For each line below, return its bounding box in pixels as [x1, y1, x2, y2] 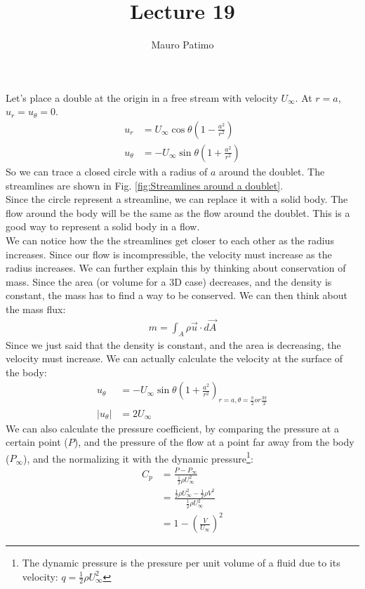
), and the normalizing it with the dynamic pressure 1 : [23, 449, 253, 465]
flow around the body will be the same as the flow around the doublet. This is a [6, 205, 350, 220]
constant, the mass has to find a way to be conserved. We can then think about [6, 288, 347, 303]
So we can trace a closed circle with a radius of [6, 164, 208, 178]
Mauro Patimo [151, 37, 214, 52]
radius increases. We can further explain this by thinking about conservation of [6, 260, 346, 275]
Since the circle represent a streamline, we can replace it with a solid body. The [6, 192, 348, 206]
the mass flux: [6, 301, 66, 316]
